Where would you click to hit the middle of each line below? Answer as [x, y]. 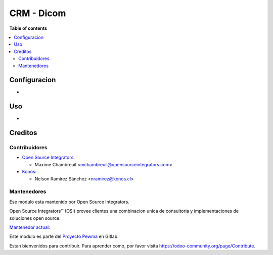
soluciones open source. [35, 218]
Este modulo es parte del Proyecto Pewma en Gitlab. [64, 236]
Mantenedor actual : [30, 227]
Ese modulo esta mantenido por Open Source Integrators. [70, 202]
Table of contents [28, 28]
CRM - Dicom [38, 13]
